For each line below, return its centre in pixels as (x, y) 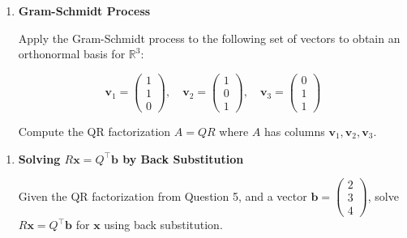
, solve (383, 195)
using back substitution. (163, 225)
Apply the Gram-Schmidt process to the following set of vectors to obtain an (209, 38)
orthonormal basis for (72, 54)
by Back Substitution (183, 158)
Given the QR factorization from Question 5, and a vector (163, 195)
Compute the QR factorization (94, 131)
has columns (294, 131)
